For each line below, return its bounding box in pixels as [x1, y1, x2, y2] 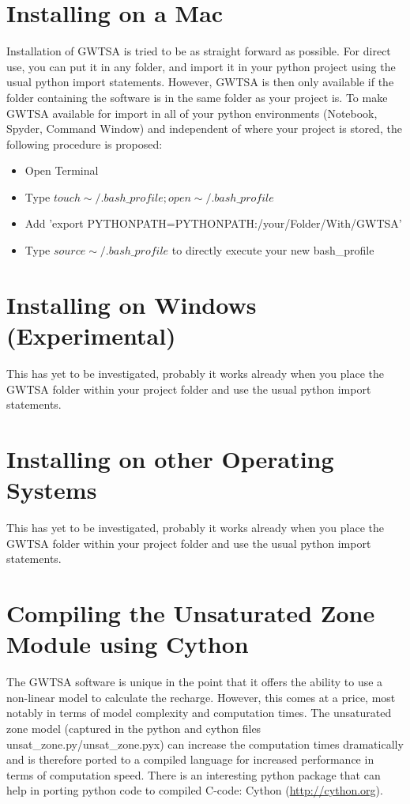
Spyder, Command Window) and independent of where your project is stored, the [6, 120, 402, 137]
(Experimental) [6, 319, 176, 352]
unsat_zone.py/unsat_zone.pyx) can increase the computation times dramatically [6, 735, 404, 752]
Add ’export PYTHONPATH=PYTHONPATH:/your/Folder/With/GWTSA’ [24, 215, 402, 232]
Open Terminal [24, 162, 99, 179]
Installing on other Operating [6, 442, 334, 474]
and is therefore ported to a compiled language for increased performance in [6, 751, 374, 768]
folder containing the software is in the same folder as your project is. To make [6, 89, 388, 105]
